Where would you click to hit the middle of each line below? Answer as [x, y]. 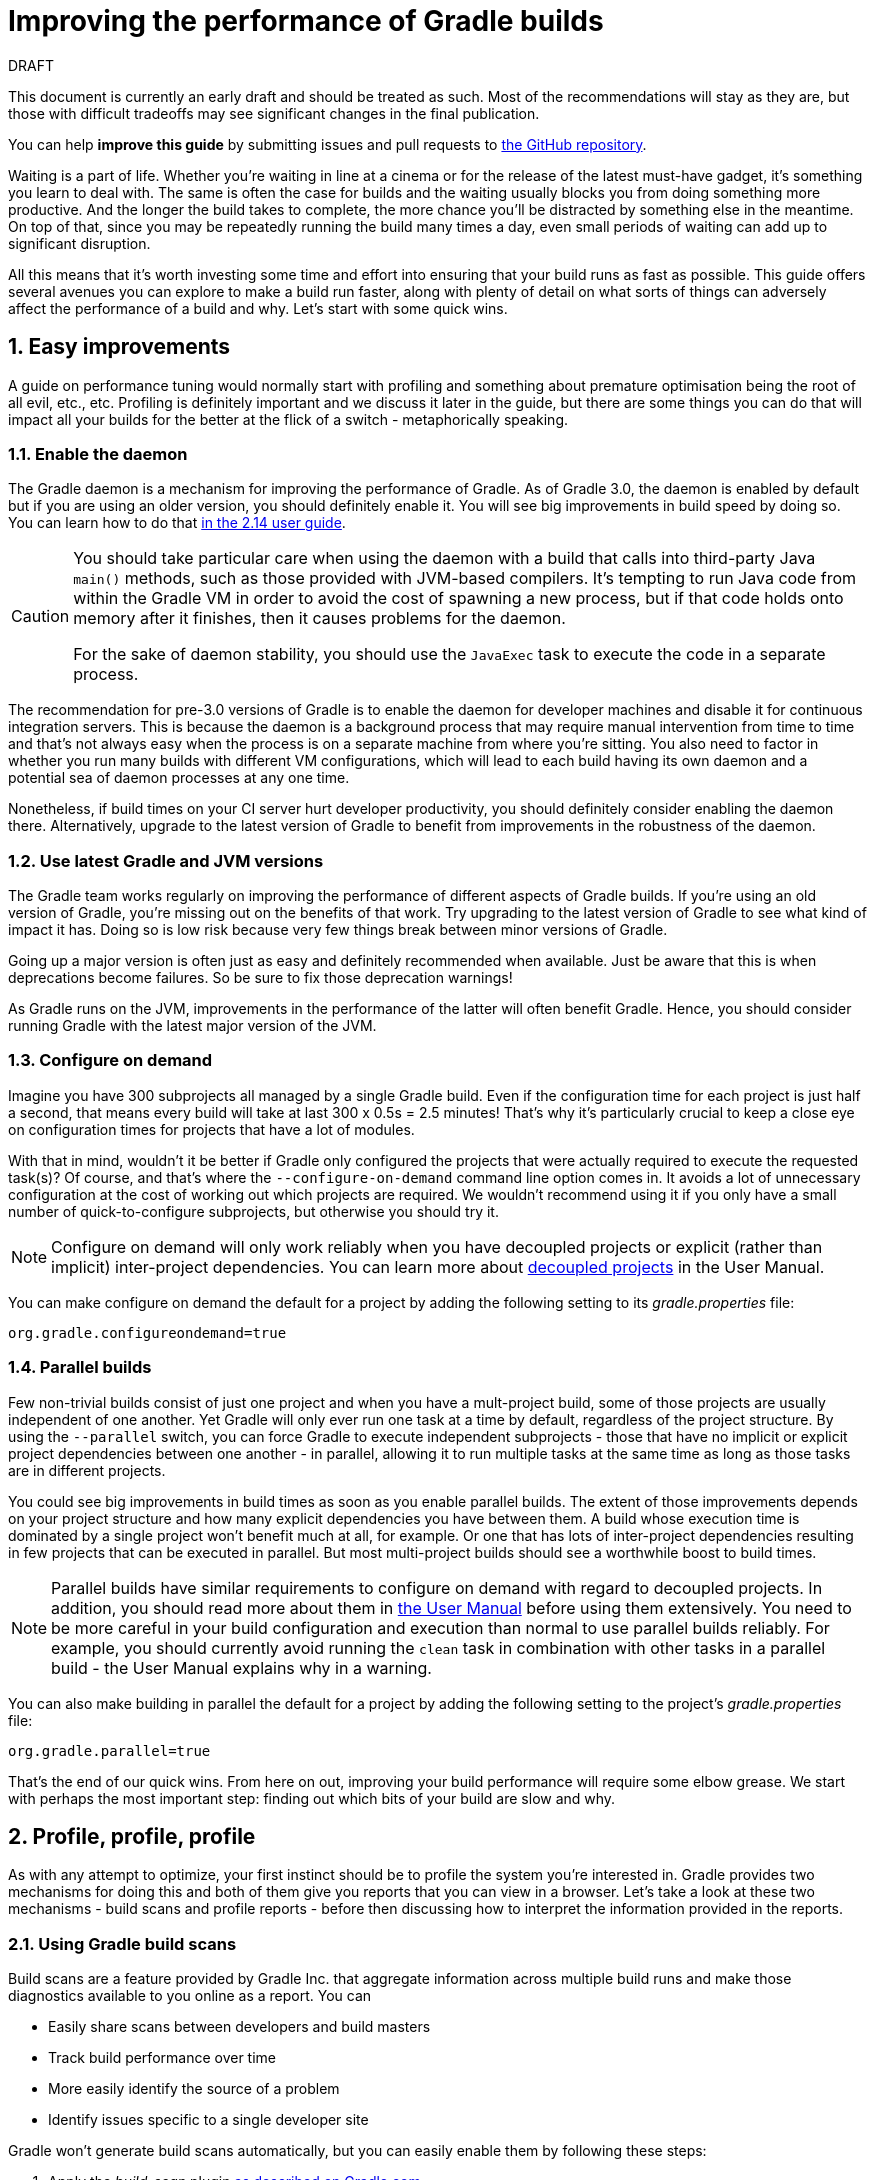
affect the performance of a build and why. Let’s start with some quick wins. [258, 308]
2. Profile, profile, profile [132, 1837]
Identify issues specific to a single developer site [208, 2120]
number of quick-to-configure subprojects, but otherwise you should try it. [253, 1211]
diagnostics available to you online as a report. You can [190, 1996]
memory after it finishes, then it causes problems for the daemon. [319, 618]
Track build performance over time [162, 2058]
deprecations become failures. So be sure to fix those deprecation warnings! [260, 978]
